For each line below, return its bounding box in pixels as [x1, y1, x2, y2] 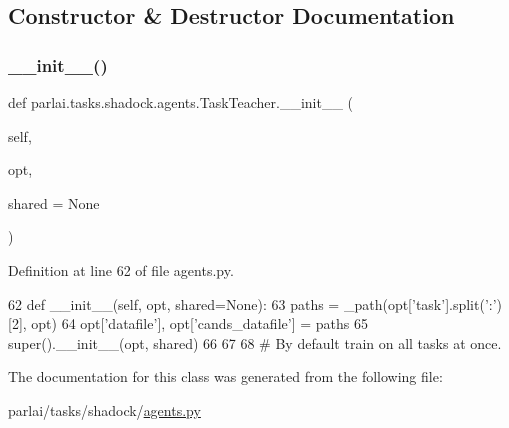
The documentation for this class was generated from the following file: [8, 366, 443, 387]
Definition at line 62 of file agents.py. [8, 259, 234, 280]
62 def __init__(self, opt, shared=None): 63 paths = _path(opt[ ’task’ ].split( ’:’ [8, 293, 497, 314]
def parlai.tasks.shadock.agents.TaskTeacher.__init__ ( [8, 92, 354, 112]
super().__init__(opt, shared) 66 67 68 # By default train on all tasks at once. [8, 332, 502, 353]
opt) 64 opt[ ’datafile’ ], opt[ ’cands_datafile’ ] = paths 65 [31, 313, 368, 334]
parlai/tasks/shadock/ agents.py [8, 399, 201, 420]
